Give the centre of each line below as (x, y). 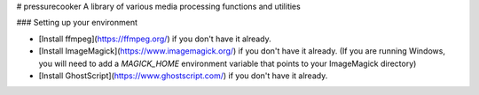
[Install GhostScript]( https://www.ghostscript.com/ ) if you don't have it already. (183, 76)
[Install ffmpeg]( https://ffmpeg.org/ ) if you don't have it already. (155, 39)
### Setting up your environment (77, 23)
